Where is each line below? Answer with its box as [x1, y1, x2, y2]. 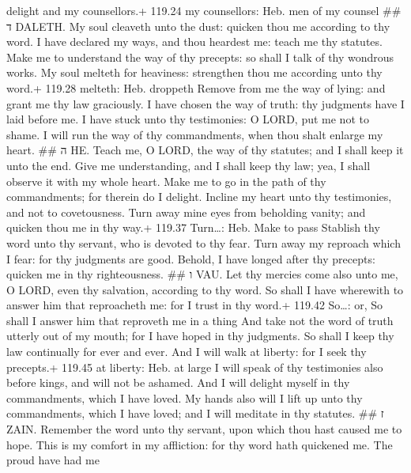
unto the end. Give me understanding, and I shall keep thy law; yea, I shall [6, 157, 371, 173]
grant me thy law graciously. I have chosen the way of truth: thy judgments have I [6, 95, 405, 112]
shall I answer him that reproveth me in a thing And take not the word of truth [6, 312, 394, 328]
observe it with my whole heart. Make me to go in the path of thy [6, 172, 326, 189]
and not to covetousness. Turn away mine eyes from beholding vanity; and [6, 203, 366, 220]
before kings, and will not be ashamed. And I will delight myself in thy [6, 374, 350, 391]
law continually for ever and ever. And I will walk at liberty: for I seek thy [6, 343, 367, 360]
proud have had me [6, 452, 100, 468]
